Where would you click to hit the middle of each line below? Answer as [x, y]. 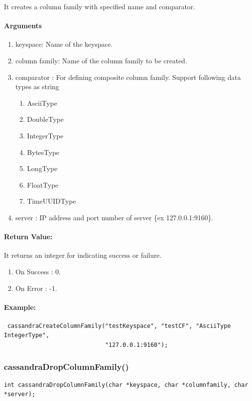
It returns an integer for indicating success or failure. [83, 255]
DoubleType [45, 119]
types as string [37, 86]
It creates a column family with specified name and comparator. [100, 6]
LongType [42, 168]
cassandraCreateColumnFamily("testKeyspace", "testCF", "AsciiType [119, 326]
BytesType [43, 152]
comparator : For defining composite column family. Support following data [128, 77]
